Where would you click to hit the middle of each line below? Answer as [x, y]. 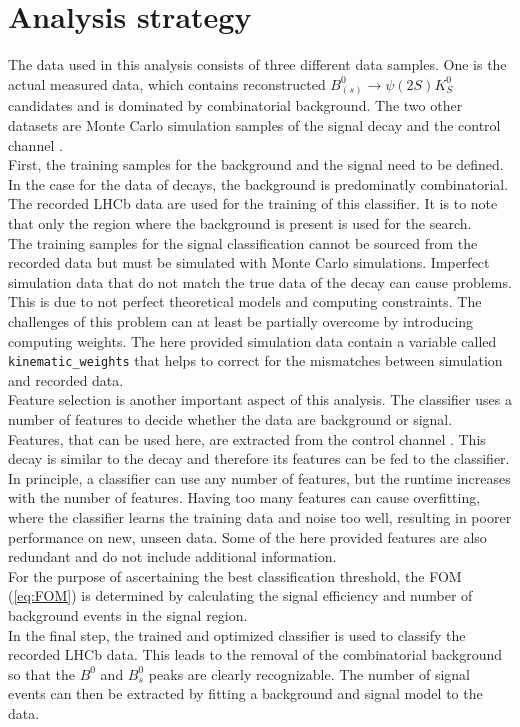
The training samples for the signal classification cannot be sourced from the [243, 242]
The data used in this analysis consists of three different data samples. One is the [257, 64]
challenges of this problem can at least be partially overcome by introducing [241, 320]
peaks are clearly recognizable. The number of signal [309, 673]
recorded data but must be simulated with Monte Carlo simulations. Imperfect [249, 262]
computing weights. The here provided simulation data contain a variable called [252, 340]
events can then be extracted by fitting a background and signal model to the [245, 693]
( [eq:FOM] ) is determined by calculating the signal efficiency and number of [240, 595]
